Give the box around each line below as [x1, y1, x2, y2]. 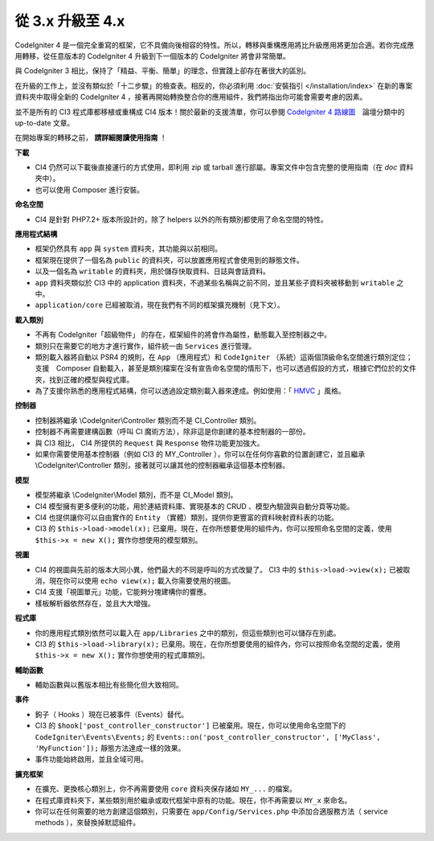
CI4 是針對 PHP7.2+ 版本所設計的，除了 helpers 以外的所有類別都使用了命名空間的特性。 [35, 214, 329, 224]
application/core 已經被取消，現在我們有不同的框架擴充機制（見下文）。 [35, 300, 285, 310]
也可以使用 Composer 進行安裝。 [35, 185, 145, 195]
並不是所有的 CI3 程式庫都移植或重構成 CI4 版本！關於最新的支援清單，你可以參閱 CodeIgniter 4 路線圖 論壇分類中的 [14, 107, 405, 117]
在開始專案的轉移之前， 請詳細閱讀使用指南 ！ [14, 133, 167, 142]
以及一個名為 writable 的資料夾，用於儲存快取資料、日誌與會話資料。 [35, 266, 271, 277]
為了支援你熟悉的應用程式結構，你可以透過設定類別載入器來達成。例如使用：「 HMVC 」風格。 [35, 386, 346, 396]
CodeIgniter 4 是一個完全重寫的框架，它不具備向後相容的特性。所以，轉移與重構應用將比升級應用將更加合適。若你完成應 [14, 40, 415, 50]
